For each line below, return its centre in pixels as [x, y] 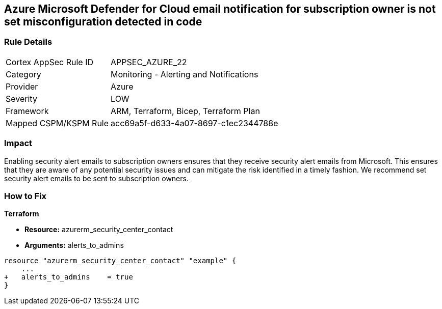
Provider [22, 86]
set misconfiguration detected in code [103, 22]
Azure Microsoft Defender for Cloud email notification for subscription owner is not [220, 9]
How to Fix [25, 196]
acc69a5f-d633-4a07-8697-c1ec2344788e [194, 123]
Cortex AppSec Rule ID [50, 62]
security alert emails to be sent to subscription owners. [96, 178]
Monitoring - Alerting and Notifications [185, 74]
